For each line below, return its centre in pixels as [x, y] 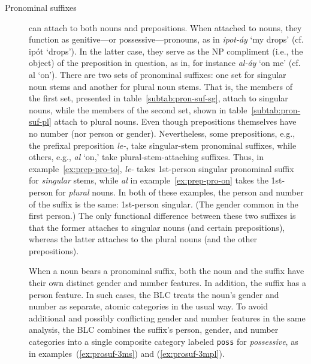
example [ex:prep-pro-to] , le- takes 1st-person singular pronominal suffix [161, 168]
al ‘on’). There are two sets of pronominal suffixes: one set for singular [158, 74]
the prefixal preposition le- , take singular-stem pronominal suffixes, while [163, 145]
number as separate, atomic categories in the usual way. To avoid [148, 306]
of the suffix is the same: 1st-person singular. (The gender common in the [164, 204]
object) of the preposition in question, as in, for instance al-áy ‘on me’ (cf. [165, 63]
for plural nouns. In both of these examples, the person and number [179, 192]
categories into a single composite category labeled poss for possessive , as [164, 342]
